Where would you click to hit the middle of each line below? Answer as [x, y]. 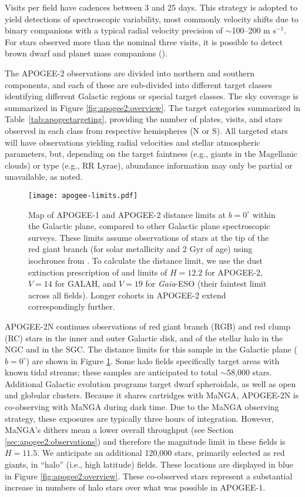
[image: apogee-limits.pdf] [83, 195]
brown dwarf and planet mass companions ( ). [86, 53]
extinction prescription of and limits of [98, 272]
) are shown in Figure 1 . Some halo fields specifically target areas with [153, 360]
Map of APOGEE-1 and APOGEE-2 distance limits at [127, 214]
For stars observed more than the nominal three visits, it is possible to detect [144, 41]
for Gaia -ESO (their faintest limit [206, 283]
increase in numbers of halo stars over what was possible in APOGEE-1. [135, 487]
